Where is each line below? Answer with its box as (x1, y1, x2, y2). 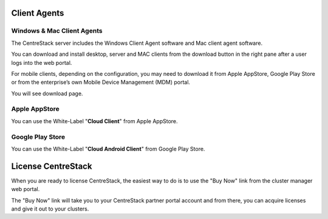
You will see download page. (11, 90, 83, 97)
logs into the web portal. (11, 59, 72, 66)
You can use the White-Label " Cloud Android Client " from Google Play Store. (11, 146, 205, 152)
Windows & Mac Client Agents (11, 27, 103, 35)
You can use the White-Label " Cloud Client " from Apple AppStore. (11, 117, 179, 124)
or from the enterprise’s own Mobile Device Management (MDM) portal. (11, 79, 191, 86)
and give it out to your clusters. (11, 205, 89, 212)
